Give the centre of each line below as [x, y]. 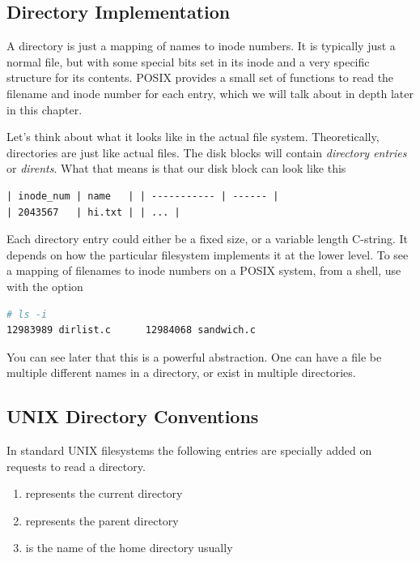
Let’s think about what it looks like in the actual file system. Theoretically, [193, 137]
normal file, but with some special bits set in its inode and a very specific [188, 61]
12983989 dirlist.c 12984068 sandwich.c [131, 330]
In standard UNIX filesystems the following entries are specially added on [189, 450]
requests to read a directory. [76, 466]
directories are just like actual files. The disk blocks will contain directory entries [207, 152]
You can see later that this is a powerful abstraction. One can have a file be [194, 356]
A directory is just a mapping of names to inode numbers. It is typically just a [201, 46]
